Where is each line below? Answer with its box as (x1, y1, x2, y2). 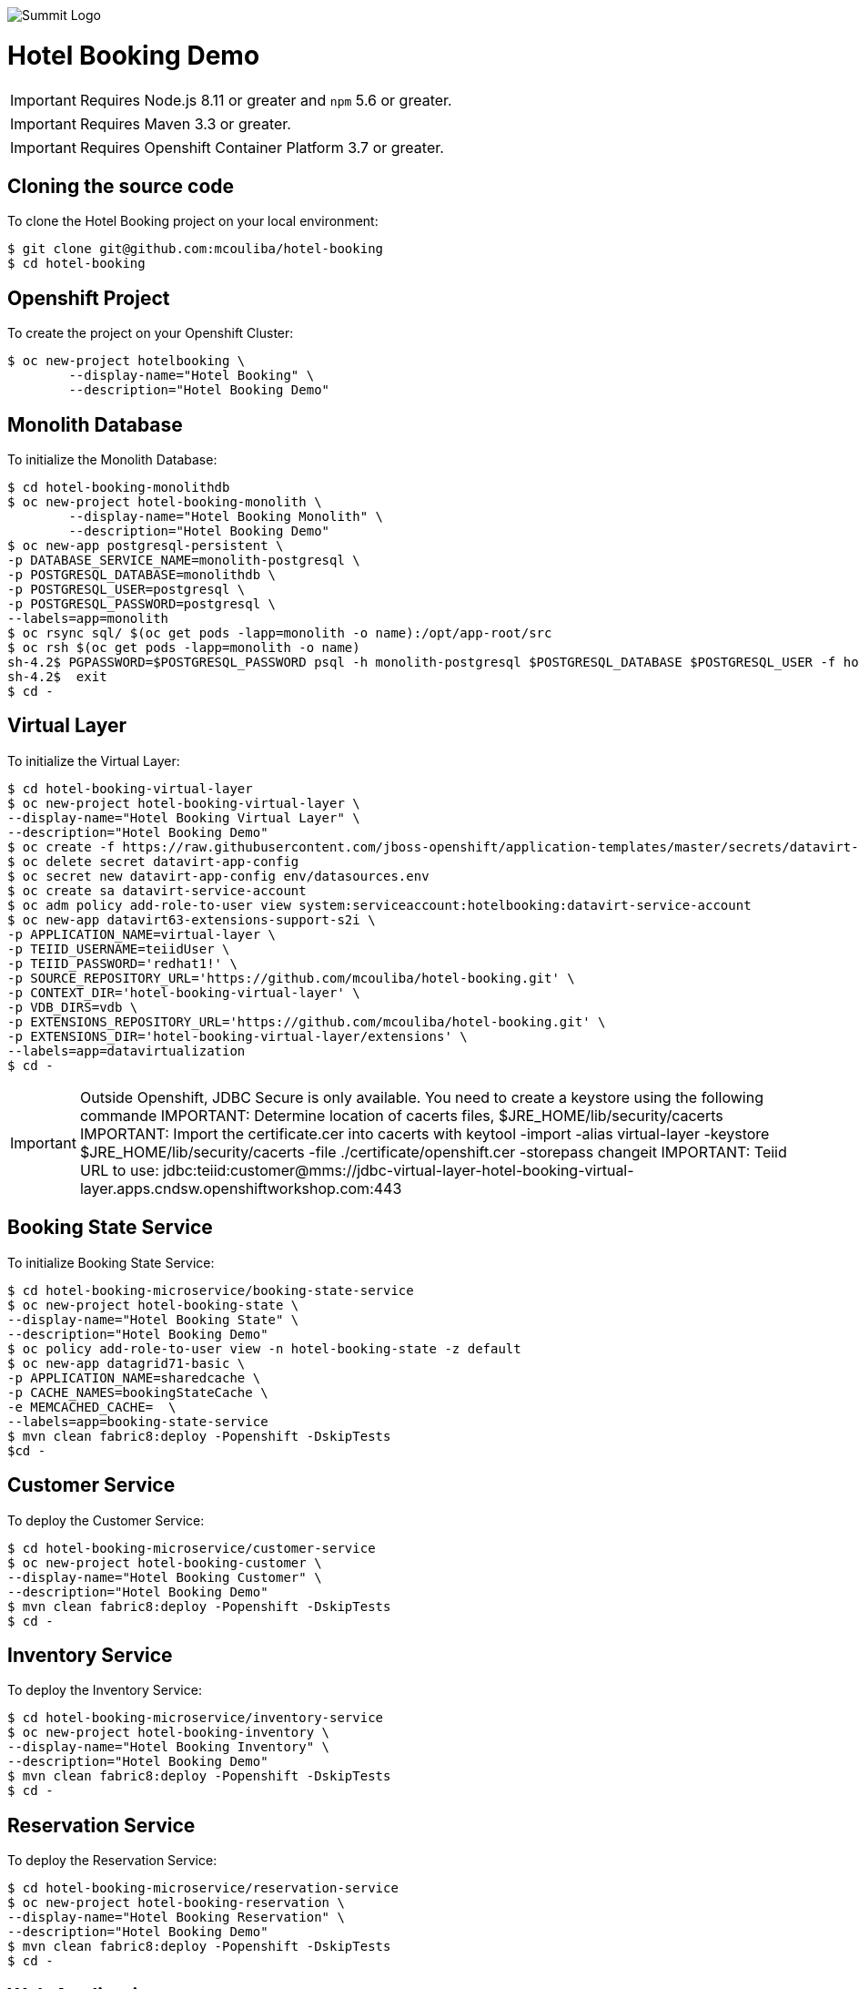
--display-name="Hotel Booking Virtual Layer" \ (7, 810, 360, 825)
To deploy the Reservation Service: (7, 1852, 217, 1869)
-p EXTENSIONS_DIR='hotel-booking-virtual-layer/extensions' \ (7, 1028, 468, 1044)
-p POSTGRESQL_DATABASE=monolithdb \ (7, 567, 277, 583)
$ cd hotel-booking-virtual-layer (7, 780, 253, 796)
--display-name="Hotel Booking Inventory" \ (7, 1739, 330, 1755)
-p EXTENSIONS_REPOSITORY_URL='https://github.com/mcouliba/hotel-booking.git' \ (7, 1014, 606, 1029)
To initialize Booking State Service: (7, 1254, 215, 1270)
